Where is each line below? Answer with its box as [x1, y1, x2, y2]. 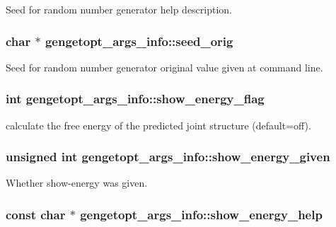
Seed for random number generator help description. [6, 2, 233, 16]
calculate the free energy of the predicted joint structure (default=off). [6, 117, 311, 132]
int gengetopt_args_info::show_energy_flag [6, 90, 265, 107]
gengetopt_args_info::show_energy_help [80, 205, 323, 223]
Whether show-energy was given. [6, 175, 148, 190]
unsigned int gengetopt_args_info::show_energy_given [6, 148, 330, 165]
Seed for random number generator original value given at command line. [6, 59, 323, 74]
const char [6, 205, 66, 223]
